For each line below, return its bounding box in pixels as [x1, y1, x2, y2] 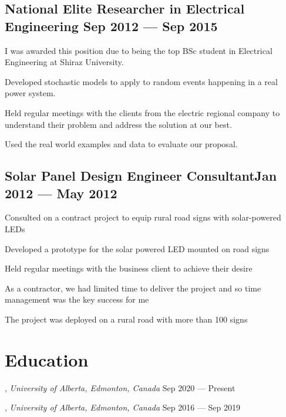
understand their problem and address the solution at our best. [5, 118, 232, 130]
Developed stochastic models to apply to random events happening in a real [5, 75, 278, 87]
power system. [5, 87, 56, 99]
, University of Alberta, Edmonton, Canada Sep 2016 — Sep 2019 [5, 401, 241, 413]
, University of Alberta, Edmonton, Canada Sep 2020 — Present [5, 381, 235, 394]
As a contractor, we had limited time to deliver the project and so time [5, 282, 261, 294]
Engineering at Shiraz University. [5, 56, 124, 68]
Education [5, 347, 89, 371]
